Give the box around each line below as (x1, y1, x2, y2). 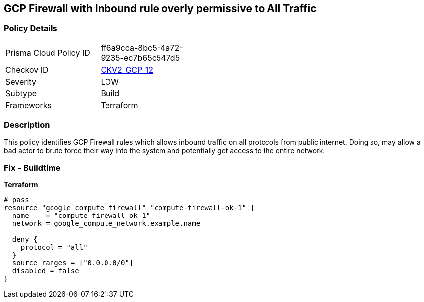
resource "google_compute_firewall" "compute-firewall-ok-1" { (4, 204, 255, 212)
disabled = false (12, 267, 79, 275)
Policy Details (4, 23, 57, 34)
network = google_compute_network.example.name (12, 219, 201, 228)
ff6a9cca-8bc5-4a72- (101, 43, 183, 53)
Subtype (5, 88, 37, 98)
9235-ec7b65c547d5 (101, 52, 180, 63)
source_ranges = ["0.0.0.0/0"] (12, 259, 134, 267)
